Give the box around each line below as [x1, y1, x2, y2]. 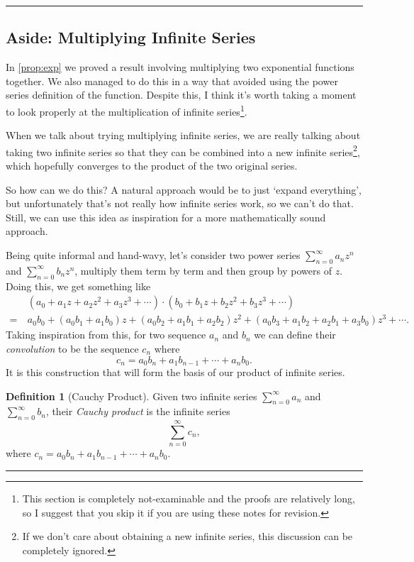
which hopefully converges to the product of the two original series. [6, 158, 298, 173]
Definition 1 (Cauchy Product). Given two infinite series [6, 388, 257, 403]
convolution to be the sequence [6, 341, 139, 356]
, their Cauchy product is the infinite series [45, 404, 230, 419]
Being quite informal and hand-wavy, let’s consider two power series [6, 248, 301, 263]
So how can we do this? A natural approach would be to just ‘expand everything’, [6, 182, 362, 197]
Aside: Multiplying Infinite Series [6, 26, 256, 48]
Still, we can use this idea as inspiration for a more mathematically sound [6, 209, 326, 224]
